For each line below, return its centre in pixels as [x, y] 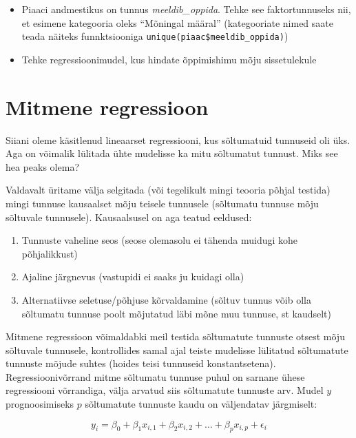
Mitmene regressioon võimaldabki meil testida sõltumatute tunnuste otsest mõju [175, 336]
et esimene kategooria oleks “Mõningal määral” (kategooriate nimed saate [177, 22]
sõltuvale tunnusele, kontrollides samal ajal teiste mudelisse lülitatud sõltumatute [177, 350]
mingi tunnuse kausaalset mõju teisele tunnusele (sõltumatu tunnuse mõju [162, 203]
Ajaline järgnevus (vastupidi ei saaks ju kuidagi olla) [133, 277]
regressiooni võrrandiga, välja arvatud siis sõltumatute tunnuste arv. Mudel [165, 390]
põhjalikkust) [50, 253]
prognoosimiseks [40, 404]
